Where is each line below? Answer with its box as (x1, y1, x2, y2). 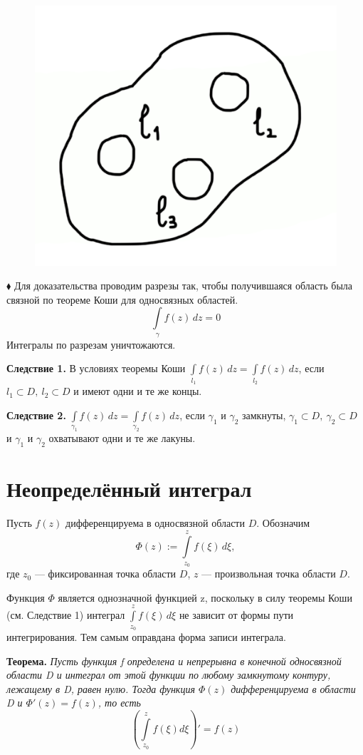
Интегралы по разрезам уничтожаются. (6, 337, 176, 351)
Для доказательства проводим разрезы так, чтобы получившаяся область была (14, 278, 353, 293)
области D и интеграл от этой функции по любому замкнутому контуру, (6, 667, 331, 682)
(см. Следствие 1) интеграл (6, 607, 125, 622)
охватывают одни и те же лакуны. (48, 431, 196, 446)
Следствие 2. (6, 407, 66, 422)
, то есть (98, 695, 141, 710)
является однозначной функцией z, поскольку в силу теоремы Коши (58, 590, 352, 605)
